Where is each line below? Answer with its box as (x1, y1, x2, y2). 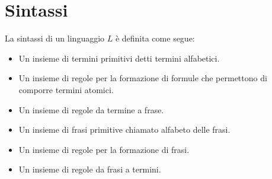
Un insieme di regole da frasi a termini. (18, 163, 161, 175)
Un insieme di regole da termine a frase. (18, 103, 164, 116)
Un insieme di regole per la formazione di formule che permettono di (18, 72, 267, 84)
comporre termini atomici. (18, 83, 114, 95)
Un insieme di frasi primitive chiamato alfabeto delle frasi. (18, 123, 231, 136)
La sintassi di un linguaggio (5, 32, 105, 44)
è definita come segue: (115, 32, 195, 44)
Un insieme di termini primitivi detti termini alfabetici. (18, 52, 220, 64)
